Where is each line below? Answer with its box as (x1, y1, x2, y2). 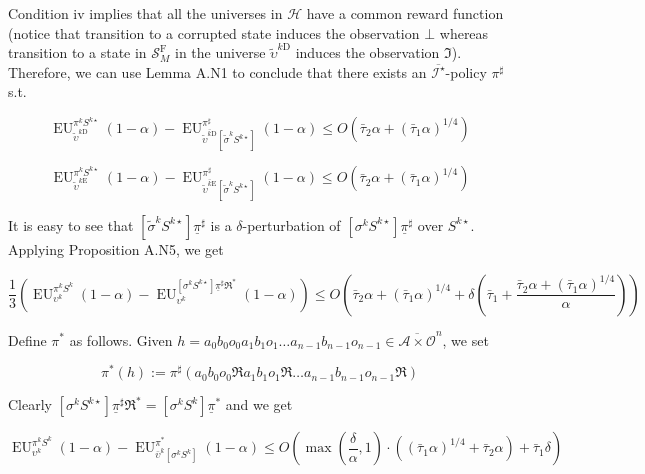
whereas (439, 22, 489, 43)
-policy (445, 61, 487, 82)
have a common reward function (306, 3, 504, 23)
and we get (225, 394, 293, 415)
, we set (442, 329, 489, 350)
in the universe (175, 42, 266, 63)
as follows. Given (69, 329, 173, 350)
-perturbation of (242, 214, 341, 235)
